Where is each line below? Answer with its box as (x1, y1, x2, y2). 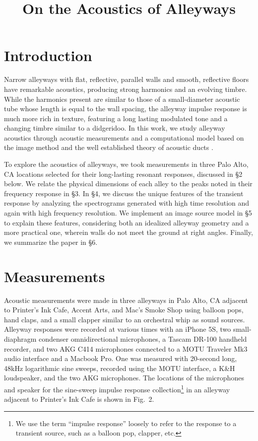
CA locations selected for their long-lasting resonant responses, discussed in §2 (4, 168, 243, 179)
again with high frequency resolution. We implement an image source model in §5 (4, 208, 252, 218)
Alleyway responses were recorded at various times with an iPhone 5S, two (4, 324, 231, 334)
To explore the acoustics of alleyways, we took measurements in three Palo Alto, (4, 159, 249, 169)
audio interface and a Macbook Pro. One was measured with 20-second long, (4, 353, 237, 364)
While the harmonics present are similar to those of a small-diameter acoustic (4, 93, 240, 104)
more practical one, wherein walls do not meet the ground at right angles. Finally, (4, 227, 253, 237)
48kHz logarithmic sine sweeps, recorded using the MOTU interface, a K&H (4, 363, 235, 373)
